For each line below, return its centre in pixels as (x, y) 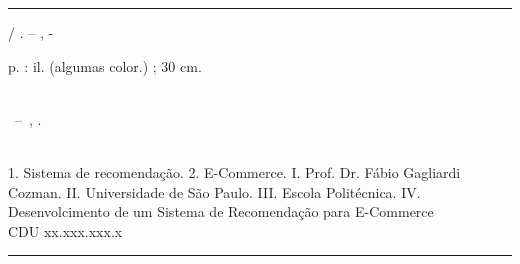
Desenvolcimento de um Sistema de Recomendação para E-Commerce (221, 211)
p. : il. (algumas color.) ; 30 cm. (105, 65)
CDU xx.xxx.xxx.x (65, 230)
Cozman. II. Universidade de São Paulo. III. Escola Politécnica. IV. (214, 191)
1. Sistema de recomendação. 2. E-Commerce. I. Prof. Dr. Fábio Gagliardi (234, 171)
